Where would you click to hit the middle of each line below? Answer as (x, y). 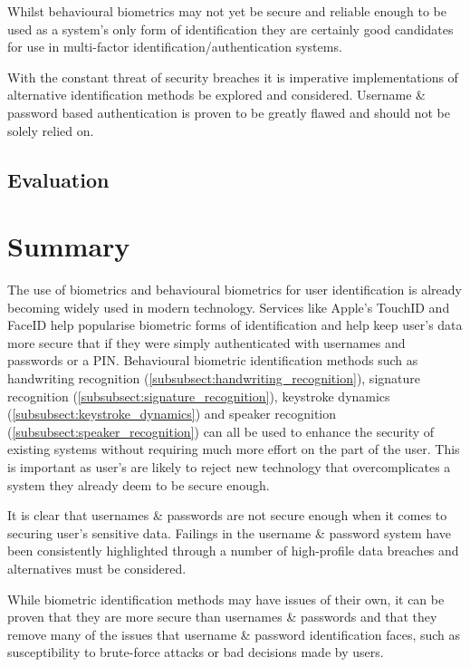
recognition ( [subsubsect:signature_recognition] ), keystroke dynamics (199, 396)
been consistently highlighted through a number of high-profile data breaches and (233, 551)
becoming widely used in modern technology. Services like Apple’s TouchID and (229, 307)
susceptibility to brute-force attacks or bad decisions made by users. (196, 652)
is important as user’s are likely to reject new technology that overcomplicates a (229, 467)
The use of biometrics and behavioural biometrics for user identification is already (235, 290)
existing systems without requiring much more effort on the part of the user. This (234, 449)
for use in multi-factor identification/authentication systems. (175, 47)
